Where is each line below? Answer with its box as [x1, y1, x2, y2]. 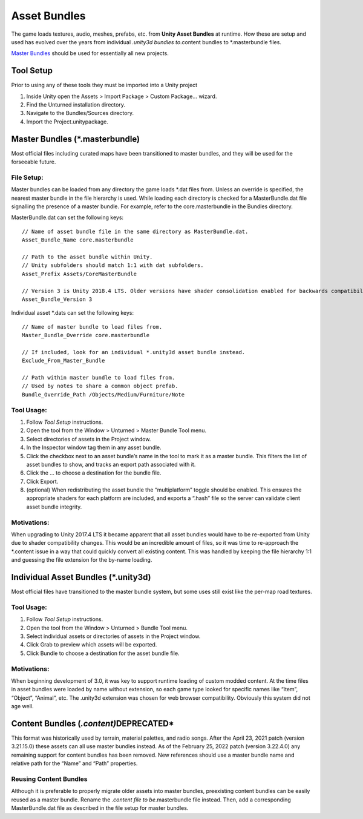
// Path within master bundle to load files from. [22, 374, 175, 381]
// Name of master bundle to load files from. [22, 323, 163, 330]
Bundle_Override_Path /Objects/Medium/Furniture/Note [22, 391, 185, 398]
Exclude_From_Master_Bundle [22, 357, 105, 364]
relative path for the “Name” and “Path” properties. [11, 760, 138, 767]
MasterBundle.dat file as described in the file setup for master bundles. [11, 804, 189, 812]
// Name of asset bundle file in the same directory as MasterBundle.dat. [22, 228, 249, 235]
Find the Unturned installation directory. [26, 101, 125, 108]
